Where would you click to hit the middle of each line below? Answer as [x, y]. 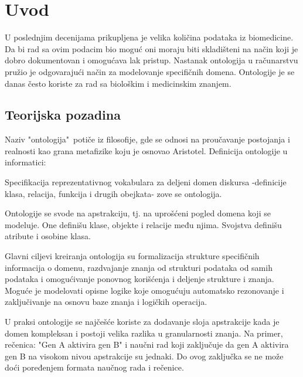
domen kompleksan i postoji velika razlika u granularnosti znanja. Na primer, [144, 333]
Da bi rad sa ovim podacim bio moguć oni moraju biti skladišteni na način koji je [151, 48]
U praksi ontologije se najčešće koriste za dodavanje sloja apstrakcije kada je [142, 322]
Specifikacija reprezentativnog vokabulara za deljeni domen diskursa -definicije [146, 182]
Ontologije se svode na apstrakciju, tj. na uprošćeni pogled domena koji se [138, 213]
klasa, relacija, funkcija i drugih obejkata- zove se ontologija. [113, 193]
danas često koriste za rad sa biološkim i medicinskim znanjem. [118, 83]
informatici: [25, 162]
